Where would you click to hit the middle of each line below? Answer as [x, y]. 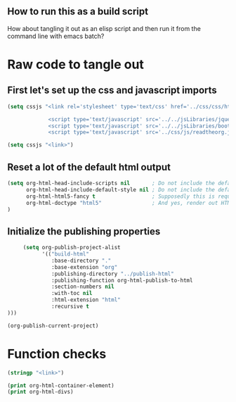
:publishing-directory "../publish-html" [113, 274]
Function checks [57, 354]
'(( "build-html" [66, 254]
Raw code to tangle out [76, 64]
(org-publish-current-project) [53, 326]
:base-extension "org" [85, 267]
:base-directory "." [81, 260]
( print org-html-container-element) [61, 385]
